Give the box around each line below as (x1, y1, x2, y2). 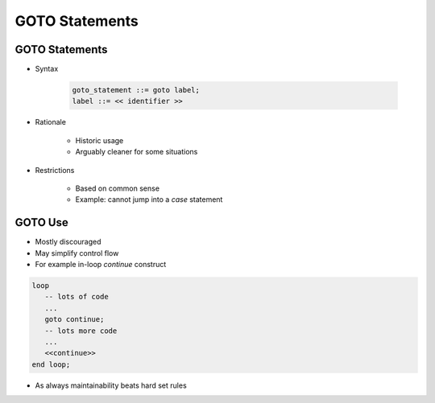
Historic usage (75, 135, 124, 145)
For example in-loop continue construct (35, 260, 167, 269)
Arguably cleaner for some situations (75, 147, 198, 157)
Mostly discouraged (35, 237, 101, 247)
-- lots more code (44, 326, 118, 335)
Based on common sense (75, 183, 160, 193)
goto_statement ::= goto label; (72, 85, 201, 95)
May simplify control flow (35, 248, 119, 257)
